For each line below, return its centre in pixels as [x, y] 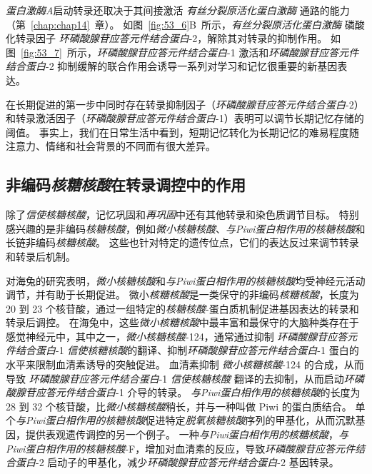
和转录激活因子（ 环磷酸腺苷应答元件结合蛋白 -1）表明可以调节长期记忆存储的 [185, 118]
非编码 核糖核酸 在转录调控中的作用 [126, 185]
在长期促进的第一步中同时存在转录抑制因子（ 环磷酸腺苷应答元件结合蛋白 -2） [185, 104]
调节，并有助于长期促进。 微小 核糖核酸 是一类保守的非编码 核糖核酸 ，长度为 [182, 294]
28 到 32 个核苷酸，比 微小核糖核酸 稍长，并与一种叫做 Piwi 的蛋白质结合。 [179, 406]
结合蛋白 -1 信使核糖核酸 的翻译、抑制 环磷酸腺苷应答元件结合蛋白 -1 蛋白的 [187, 350]
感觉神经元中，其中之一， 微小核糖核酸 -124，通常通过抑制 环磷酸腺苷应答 [177, 336]
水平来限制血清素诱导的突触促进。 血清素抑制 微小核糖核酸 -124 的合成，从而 [185, 364]
